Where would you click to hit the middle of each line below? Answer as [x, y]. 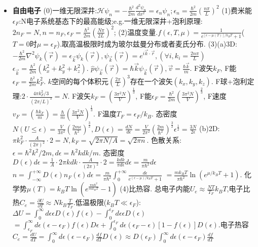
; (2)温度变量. [136, 32]
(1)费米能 [237, 10]
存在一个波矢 [151, 81]
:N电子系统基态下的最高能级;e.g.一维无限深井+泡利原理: [111, 20]
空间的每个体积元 [80, 81]
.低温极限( [90, 202]
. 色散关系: [164, 139]
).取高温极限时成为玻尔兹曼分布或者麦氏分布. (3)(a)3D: [147, 44]
